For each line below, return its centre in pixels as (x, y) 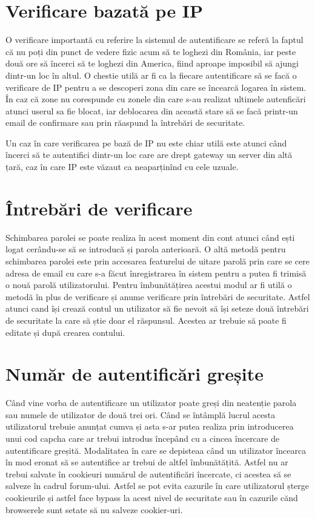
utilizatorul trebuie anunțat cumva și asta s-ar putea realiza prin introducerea (150, 426)
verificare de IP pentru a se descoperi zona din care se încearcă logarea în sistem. (156, 87)
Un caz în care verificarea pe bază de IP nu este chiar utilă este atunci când (146, 143)
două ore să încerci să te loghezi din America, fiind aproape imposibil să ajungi (152, 63)
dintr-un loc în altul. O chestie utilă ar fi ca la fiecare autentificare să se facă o (151, 75)
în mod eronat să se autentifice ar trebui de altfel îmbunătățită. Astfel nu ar (147, 462)
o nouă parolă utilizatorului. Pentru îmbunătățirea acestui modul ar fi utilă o (149, 285)
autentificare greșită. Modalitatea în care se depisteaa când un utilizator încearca (156, 450)
